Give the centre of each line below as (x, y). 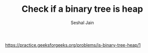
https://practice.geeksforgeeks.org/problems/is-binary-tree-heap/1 (73, 45)
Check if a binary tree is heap (82, 9)
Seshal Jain (82, 23)
